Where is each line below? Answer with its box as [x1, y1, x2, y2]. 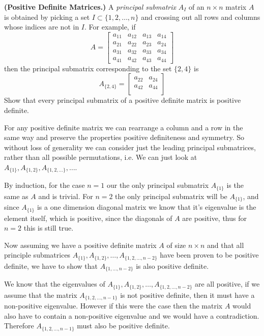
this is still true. [23, 222, 74, 233]
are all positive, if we [194, 278, 260, 289]
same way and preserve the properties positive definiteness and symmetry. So [4, 132, 245, 143]
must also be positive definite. [77, 320, 170, 331]
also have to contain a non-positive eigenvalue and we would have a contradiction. [4, 310, 259, 321]
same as [4, 190, 28, 201]
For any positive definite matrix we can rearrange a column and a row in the [4, 122, 243, 132]
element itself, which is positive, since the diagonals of [4, 212, 172, 223]
